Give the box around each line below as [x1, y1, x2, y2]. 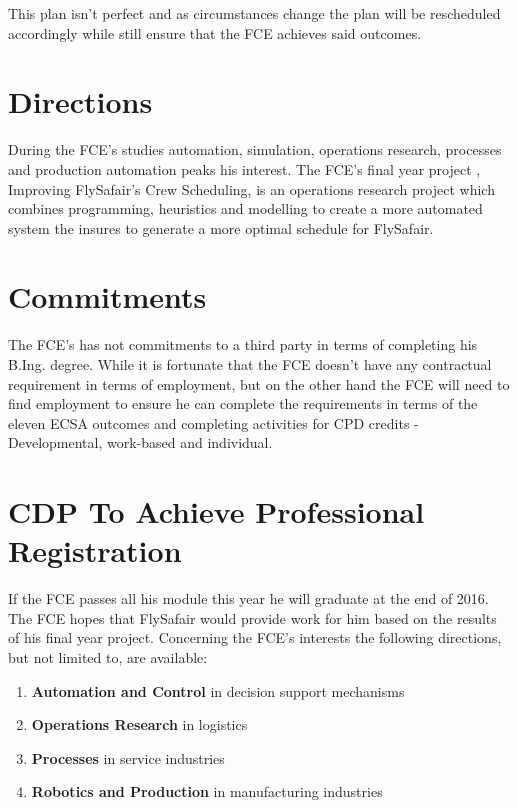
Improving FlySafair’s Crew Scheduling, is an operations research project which [8, 178, 495, 199]
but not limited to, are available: [8, 647, 208, 668]
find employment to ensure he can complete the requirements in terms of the [8, 393, 478, 414]
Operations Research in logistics [31, 714, 248, 735]
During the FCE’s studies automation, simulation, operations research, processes [8, 139, 502, 160]
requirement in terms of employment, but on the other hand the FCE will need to [8, 373, 510, 394]
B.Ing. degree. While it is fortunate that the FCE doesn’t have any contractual [8, 354, 492, 374]
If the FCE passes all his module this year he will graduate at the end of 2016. [8, 588, 489, 609]
